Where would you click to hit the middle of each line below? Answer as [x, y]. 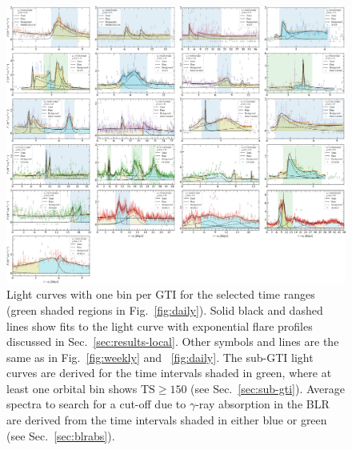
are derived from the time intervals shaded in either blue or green [167, 420]
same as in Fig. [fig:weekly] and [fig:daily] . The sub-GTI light [160, 357]
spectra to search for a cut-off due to [96, 404]
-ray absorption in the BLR [262, 404]
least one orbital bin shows [72, 388]
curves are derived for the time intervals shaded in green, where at [169, 373]
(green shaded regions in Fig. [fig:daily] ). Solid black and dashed [165, 309]
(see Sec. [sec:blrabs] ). [61, 435]
